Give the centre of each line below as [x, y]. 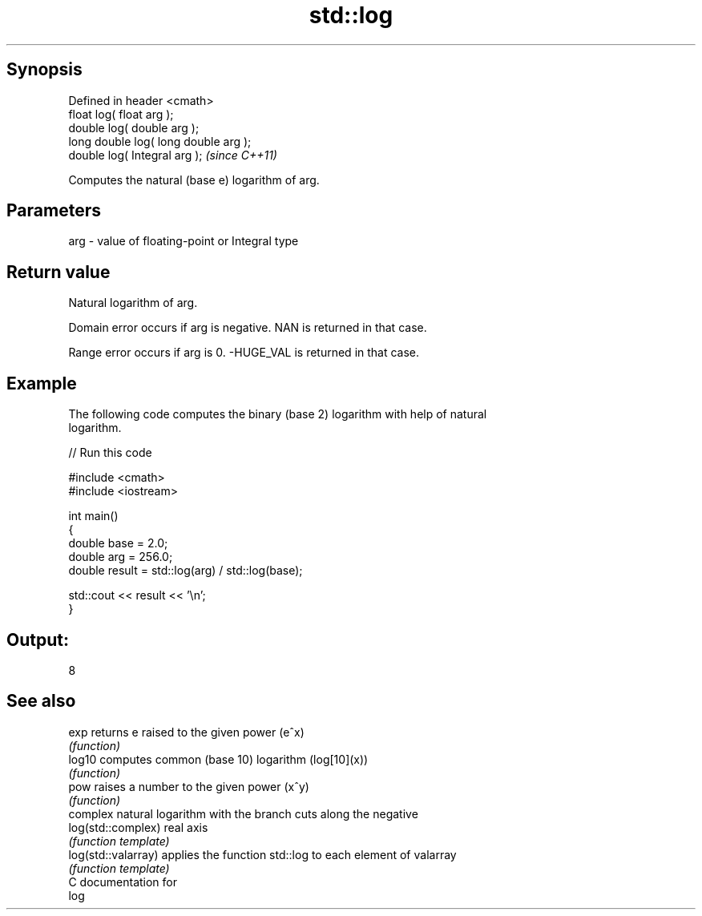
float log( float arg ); [121, 114]
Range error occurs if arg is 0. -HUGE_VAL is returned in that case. [244, 353]
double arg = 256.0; [121, 557]
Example [42, 383]
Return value [58, 272]
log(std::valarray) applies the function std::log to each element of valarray [262, 854]
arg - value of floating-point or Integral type [184, 241]
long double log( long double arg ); [160, 141]
